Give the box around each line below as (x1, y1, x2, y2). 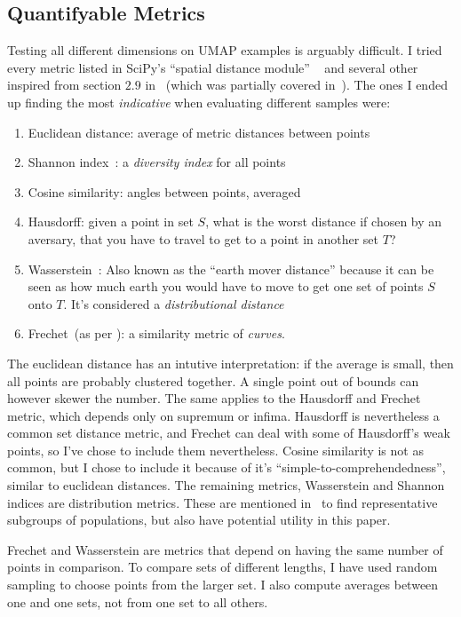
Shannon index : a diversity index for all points (28, 153, 286, 171)
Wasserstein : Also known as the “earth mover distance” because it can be (28, 259, 434, 278)
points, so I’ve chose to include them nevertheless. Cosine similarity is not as (7, 440, 424, 459)
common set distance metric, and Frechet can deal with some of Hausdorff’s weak (7, 423, 450, 442)
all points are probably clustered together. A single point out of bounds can (7, 371, 419, 390)
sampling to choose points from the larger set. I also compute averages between (7, 575, 439, 594)
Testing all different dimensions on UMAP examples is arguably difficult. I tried (7, 41, 442, 59)
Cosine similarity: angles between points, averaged (28, 182, 301, 201)
